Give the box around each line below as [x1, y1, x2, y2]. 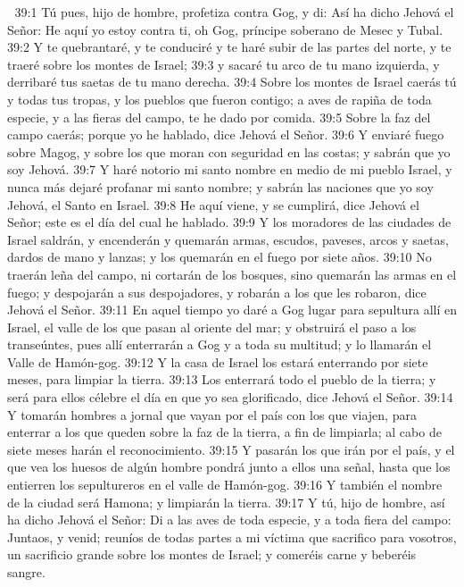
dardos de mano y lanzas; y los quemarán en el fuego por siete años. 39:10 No [7, 247, 432, 266]
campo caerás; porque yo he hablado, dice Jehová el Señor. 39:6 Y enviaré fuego [7, 125, 444, 144]
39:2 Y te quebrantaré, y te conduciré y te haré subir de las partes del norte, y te [7, 38, 452, 56]
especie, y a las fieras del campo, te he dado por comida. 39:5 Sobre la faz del [7, 107, 431, 126]
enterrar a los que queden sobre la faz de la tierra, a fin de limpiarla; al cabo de [7, 423, 442, 441]
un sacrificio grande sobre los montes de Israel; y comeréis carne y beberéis [7, 545, 417, 564]
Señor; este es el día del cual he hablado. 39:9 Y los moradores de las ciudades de [7, 213, 452, 231]
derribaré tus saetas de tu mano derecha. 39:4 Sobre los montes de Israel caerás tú [7, 72, 457, 91]
